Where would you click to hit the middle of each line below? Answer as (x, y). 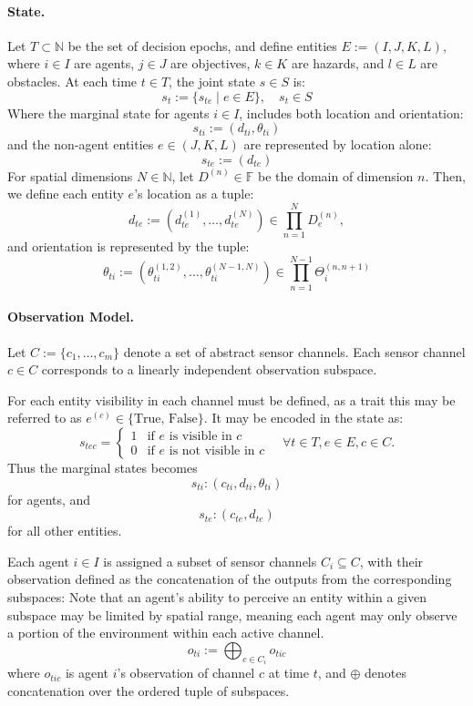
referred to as (45, 418)
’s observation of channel (186, 673)
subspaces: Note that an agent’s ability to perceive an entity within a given (217, 596)
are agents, (104, 63)
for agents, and (49, 499)
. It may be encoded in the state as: (303, 418)
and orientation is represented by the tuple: (129, 246)
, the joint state (212, 81)
